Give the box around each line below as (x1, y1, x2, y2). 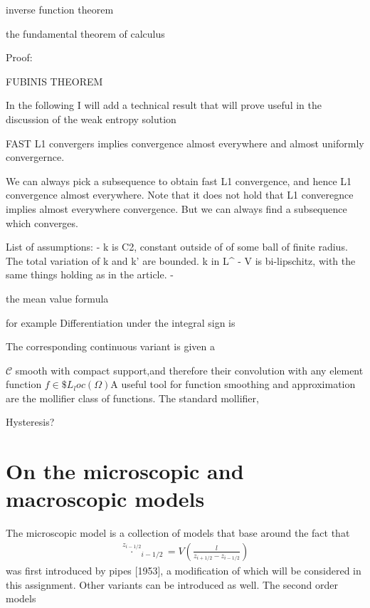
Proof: (6, 50, 33, 65)
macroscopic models (6, 484, 205, 513)
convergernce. (6, 150, 65, 164)
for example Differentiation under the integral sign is (6, 315, 236, 330)
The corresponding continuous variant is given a (6, 339, 215, 354)
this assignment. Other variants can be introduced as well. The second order (6, 577, 338, 592)
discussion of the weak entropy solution (6, 111, 176, 126)
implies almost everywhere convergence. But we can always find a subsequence (6, 201, 347, 216)
